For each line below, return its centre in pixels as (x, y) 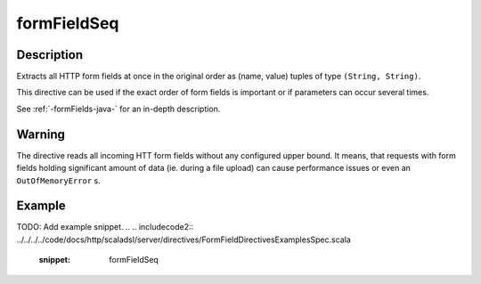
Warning (41, 134)
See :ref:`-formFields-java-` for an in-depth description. (118, 109)
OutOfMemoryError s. (59, 180)
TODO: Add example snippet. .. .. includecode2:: (105, 227)
